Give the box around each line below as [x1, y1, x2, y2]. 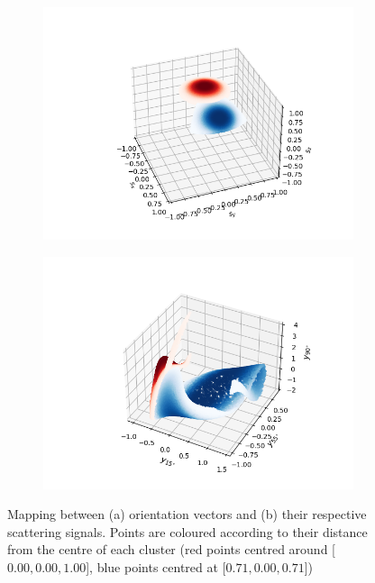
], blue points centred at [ [86, 557, 226, 576]
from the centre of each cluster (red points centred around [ [7, 540, 335, 559]
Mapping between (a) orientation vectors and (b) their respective [7, 505, 367, 524]
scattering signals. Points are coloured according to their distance [7, 522, 368, 541]
